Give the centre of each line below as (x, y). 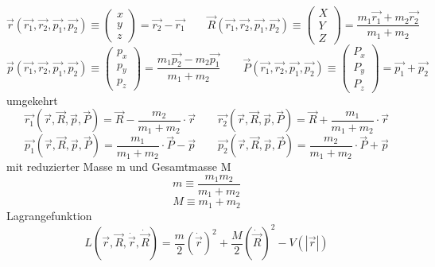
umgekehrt (32, 100)
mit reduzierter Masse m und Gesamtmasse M (119, 166)
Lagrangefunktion (49, 215)
